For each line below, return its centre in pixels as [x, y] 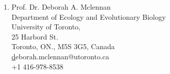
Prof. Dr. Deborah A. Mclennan [61, 7]
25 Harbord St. [35, 36]
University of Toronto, [46, 27]
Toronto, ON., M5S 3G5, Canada [63, 46]
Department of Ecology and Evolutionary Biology [89, 16]
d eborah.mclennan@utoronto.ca [60, 56]
